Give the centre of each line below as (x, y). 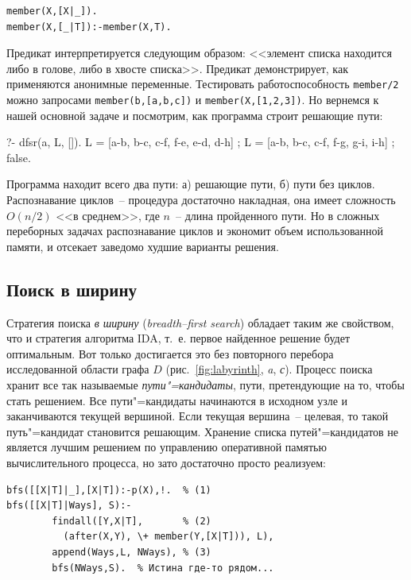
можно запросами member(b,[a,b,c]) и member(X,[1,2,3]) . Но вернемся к (193, 100)
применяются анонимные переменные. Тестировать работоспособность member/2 (203, 84)
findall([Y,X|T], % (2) (132, 521)
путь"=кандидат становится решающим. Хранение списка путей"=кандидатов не (203, 431)
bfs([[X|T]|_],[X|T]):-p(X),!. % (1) (109, 490)
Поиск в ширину (72, 289)
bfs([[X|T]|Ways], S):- (69, 506)
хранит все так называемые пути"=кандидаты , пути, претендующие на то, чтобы (205, 385)
